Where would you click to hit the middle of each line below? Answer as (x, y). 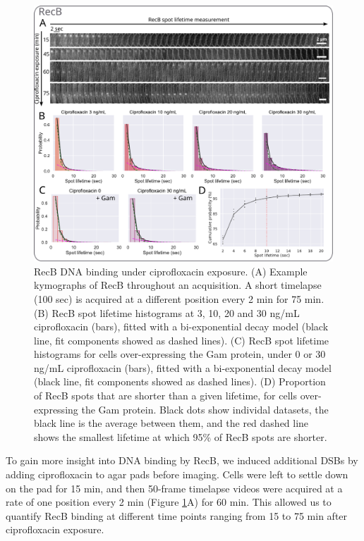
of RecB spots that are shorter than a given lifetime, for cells (165, 396)
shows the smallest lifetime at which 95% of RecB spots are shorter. (181, 436)
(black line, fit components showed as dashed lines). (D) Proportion (180, 381)
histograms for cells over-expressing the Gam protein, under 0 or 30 (180, 354)
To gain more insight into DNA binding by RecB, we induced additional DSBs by (182, 460)
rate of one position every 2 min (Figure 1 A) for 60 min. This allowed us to (169, 502)
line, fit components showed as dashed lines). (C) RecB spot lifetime (182, 340)
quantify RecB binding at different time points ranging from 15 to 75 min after (177, 515)
